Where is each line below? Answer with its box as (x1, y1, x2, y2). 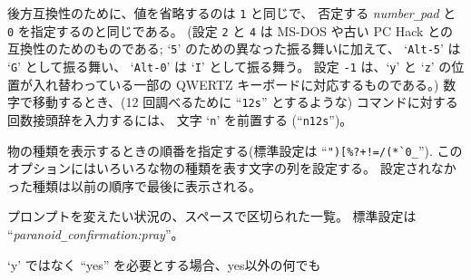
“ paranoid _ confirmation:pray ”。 (7, 224, 184, 243)
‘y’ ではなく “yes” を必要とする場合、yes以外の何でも (7, 255, 321, 274)
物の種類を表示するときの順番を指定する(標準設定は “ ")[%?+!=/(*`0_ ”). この (7, 140, 463, 159)
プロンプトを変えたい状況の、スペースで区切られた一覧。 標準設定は (7, 207, 417, 226)
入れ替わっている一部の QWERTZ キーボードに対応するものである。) (32, 74, 439, 93)
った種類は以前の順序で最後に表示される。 (7, 176, 261, 195)
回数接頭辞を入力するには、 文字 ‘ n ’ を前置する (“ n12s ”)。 (7, 110, 353, 129)
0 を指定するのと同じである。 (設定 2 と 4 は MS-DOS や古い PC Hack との (7, 21, 453, 40)
